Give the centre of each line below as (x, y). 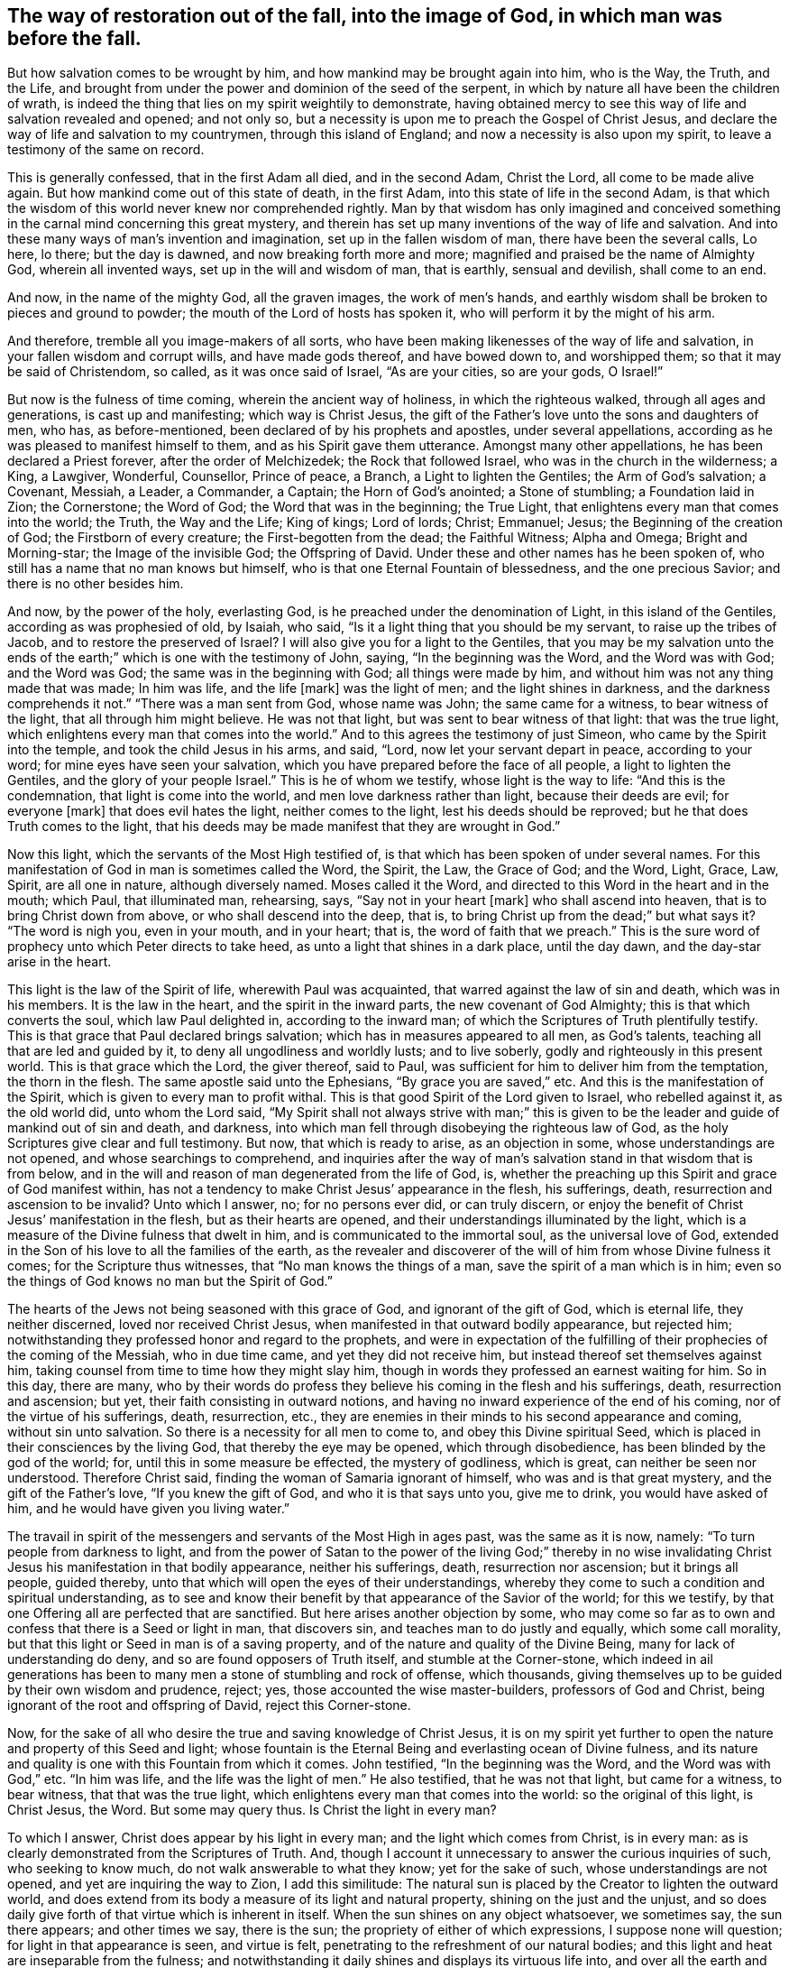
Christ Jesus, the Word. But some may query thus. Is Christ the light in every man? (252, 1810)
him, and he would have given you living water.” (149, 1509)
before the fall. (74, 38)
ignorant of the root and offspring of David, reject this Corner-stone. (209, 1705)
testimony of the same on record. (106, 150)
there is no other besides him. (96, 584)
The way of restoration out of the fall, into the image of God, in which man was (365, 16)
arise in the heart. (60, 962)
